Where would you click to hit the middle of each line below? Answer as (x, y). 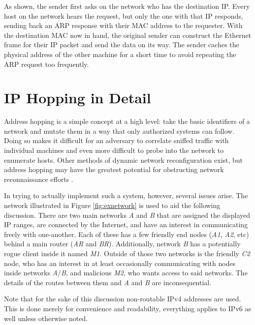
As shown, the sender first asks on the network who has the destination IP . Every (127, 6)
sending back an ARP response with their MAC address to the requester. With (123, 25)
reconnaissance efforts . (39, 179)
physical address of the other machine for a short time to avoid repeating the (120, 54)
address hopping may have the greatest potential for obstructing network (114, 169)
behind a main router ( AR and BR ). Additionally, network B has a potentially (122, 244)
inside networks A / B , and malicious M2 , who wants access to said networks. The (126, 273)
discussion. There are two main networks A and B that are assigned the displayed (127, 215)
